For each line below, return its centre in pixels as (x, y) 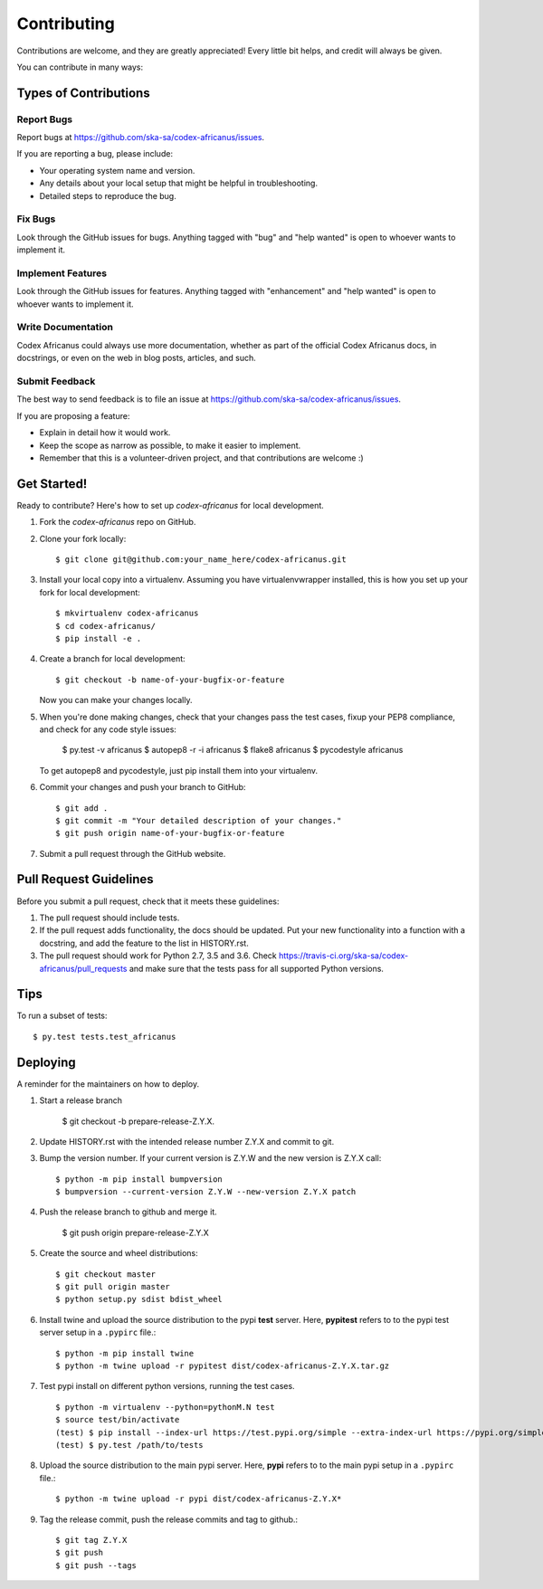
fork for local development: (90, 592)
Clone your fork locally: (83, 538)
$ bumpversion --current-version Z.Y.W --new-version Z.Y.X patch (206, 1192)
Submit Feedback (56, 382)
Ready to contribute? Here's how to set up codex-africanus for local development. (171, 505)
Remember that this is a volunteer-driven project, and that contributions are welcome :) (201, 458)
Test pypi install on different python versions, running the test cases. (167, 1386)
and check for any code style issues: (108, 729)
